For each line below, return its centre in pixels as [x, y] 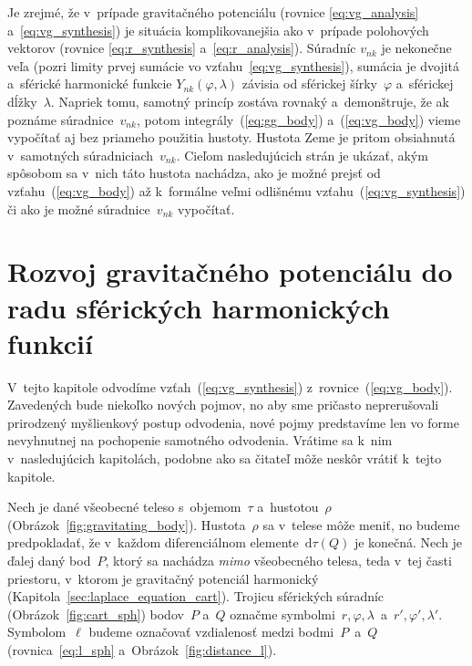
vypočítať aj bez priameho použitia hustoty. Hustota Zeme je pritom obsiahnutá [231, 137]
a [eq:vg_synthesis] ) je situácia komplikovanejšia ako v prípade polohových [218, 30]
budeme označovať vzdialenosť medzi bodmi [211, 632]
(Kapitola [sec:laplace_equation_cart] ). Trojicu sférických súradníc [196, 596]
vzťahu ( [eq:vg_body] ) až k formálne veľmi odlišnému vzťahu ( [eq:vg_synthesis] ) [236, 190]
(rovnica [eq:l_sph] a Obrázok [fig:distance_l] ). [142, 649]
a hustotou [288, 507]
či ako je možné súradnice [79, 208]
